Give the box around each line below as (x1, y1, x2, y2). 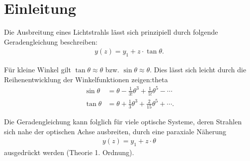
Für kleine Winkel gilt (4, 64, 71, 75)
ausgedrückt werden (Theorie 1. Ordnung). (4, 147, 134, 158)
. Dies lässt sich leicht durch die (150, 64, 247, 75)
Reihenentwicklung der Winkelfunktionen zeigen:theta (4, 74, 168, 84)
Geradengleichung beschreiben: (4, 36, 98, 47)
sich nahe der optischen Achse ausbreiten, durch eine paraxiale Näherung (4, 126, 226, 136)
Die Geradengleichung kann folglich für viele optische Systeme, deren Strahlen (4, 116, 242, 127)
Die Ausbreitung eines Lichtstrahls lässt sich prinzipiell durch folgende (4, 27, 218, 37)
